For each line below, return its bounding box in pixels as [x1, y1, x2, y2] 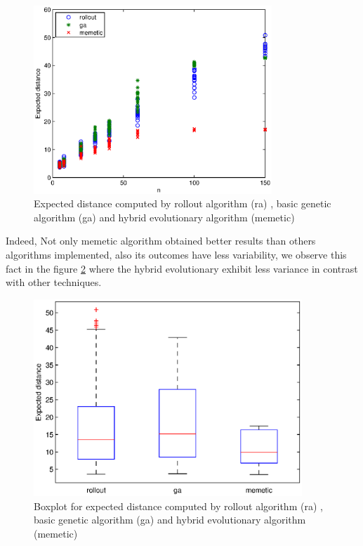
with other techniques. [6, 275, 102, 290]
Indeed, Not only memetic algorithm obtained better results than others [6, 233, 316, 248]
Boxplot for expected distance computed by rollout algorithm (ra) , [34, 498, 323, 513]
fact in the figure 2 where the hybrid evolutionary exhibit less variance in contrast [6, 261, 358, 275]
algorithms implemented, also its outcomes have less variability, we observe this [6, 247, 347, 261]
